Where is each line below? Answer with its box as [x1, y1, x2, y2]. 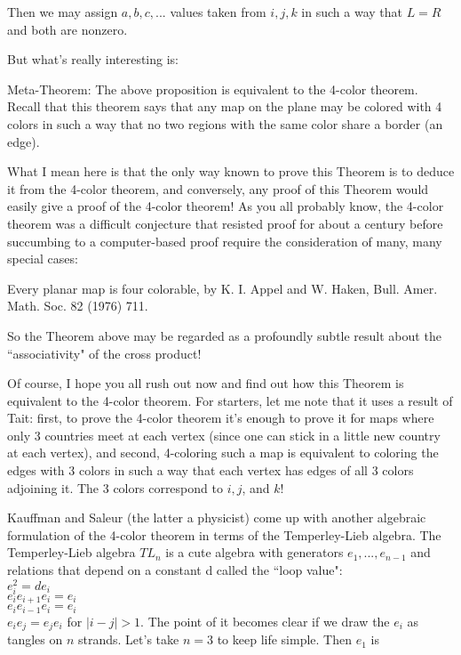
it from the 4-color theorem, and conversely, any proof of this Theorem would [7, 179, 429, 198]
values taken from [170, 3, 266, 20]
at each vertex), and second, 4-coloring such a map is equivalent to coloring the [7, 443, 439, 462]
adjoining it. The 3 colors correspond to [7, 478, 223, 497]
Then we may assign [7, 3, 118, 20]
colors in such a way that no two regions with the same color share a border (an [7, 114, 443, 133]
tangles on [7, 630, 63, 649]
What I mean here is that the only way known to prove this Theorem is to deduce [7, 162, 455, 181]
